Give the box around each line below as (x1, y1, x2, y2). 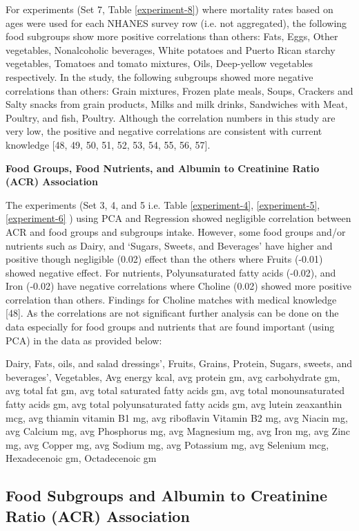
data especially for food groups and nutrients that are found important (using (6, 319, 335, 334)
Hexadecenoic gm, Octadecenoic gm (6, 451, 157, 465)
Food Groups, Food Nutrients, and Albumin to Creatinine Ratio (6, 160, 320, 175)
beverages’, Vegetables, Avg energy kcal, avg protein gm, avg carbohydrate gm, (6, 369, 340, 384)
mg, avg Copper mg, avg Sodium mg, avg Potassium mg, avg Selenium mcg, (6, 437, 329, 451)
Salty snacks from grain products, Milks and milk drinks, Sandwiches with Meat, (6, 97, 348, 111)
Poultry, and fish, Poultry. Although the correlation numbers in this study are (6, 110, 336, 124)
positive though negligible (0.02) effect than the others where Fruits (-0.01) (6, 252, 323, 266)
